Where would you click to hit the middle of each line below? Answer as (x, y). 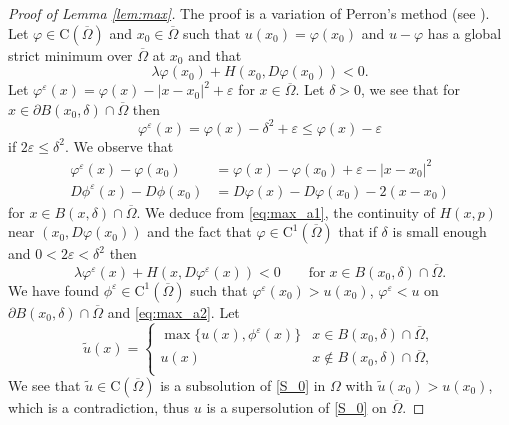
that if (357, 231)
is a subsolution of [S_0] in (243, 384)
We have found (54, 289)
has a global (464, 32)
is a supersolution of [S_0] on (296, 406)
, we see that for (410, 89)
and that (215, 54)
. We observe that (119, 145)
